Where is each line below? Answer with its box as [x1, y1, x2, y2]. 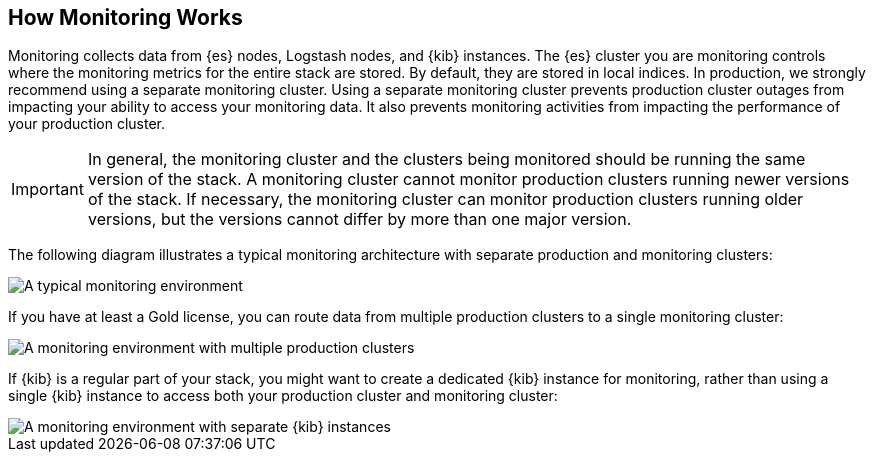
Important [11, 179, 84, 200]
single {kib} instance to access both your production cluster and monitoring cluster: [8, 387, 558, 405]
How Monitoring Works [8, 5, 243, 30]
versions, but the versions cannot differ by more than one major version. [87, 209, 632, 230]
